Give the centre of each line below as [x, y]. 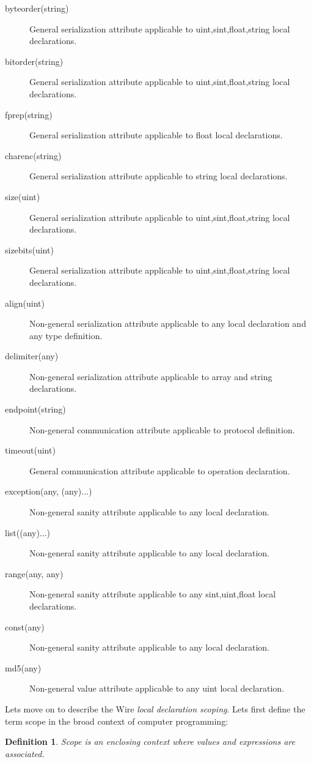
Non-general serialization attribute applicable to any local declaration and [168, 323]
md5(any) [23, 667]
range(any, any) [34, 573]
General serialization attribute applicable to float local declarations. [156, 135]
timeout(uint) [30, 450]
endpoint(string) [35, 409]
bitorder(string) [34, 61]
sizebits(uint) [29, 249]
